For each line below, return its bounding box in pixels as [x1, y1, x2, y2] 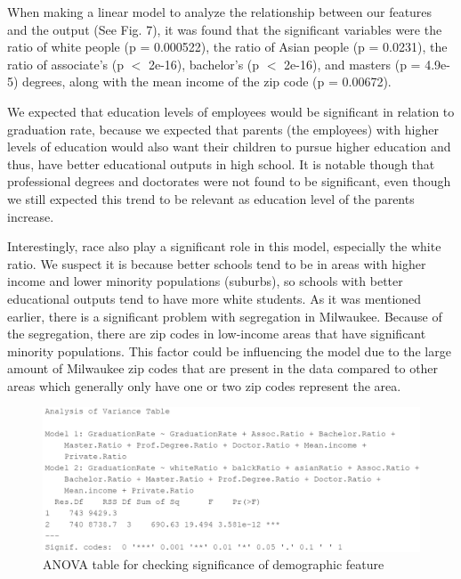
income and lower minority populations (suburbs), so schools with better [7, 272, 403, 290]
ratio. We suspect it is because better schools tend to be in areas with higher [7, 254, 426, 273]
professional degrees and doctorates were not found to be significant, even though [7, 172, 451, 191]
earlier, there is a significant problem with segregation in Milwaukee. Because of [7, 306, 442, 325]
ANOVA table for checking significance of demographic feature [43, 555, 384, 574]
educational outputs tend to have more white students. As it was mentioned [7, 289, 422, 307]
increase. [7, 207, 54, 225]
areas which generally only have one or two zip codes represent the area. [7, 376, 401, 395]
